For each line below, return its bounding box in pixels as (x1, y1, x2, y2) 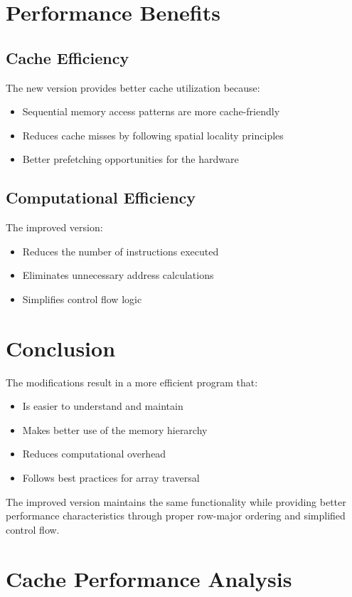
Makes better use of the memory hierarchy (22, 422, 208, 437)
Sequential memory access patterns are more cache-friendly (22, 104, 280, 119)
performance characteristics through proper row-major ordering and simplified (6, 508, 346, 523)
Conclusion (6, 333, 116, 362)
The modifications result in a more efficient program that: (6, 374, 258, 389)
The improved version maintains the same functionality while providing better (6, 494, 346, 509)
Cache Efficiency (6, 46, 129, 68)
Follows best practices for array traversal (22, 470, 200, 485)
